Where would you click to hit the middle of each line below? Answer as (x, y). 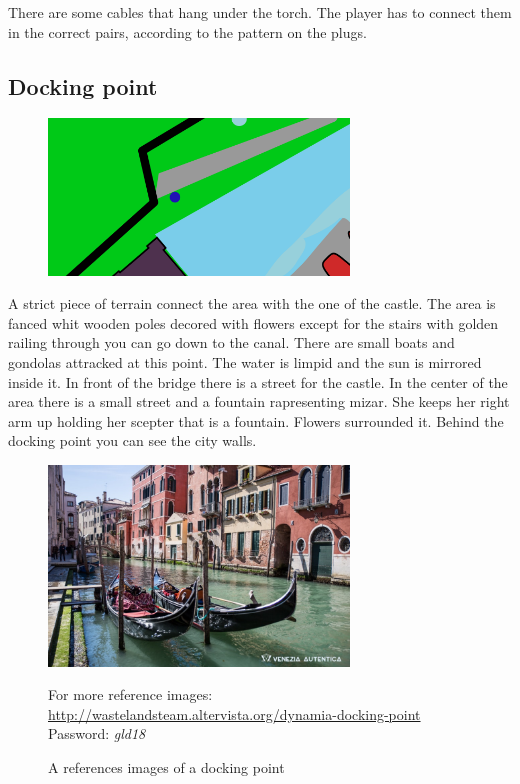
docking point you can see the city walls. (132, 440)
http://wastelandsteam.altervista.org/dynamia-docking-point (234, 713)
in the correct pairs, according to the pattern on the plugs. (187, 31)
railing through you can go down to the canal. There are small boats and (231, 342)
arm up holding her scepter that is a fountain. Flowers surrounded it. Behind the (256, 420)
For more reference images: (130, 694)
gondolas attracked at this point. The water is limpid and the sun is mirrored (245, 362)
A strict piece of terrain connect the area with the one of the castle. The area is (252, 303)
